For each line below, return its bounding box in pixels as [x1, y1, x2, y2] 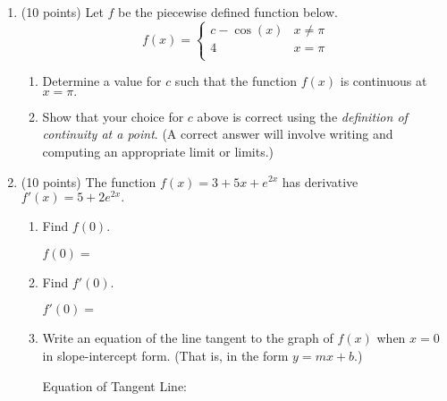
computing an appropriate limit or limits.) [42, 141, 274, 160]
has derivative [282, 172, 358, 191]
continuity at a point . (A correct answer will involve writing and [42, 124, 393, 143]
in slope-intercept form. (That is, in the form [42, 346, 289, 365]
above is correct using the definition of [197, 107, 408, 125]
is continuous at [340, 72, 427, 90]
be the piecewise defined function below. [118, 3, 338, 21]
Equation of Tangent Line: [42, 376, 188, 395]
